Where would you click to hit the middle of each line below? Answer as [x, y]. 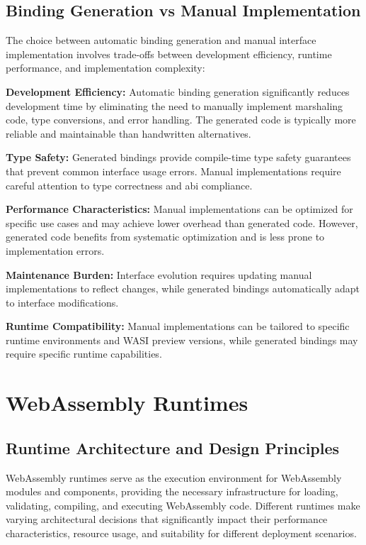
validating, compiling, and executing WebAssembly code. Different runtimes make [183, 505]
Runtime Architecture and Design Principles [173, 447]
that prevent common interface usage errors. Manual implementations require [173, 171]
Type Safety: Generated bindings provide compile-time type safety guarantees [178, 157]
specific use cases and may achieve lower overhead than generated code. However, [182, 222]
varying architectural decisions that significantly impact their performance [167, 519]
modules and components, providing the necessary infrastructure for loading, [172, 491]
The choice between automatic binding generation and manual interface [161, 40]
